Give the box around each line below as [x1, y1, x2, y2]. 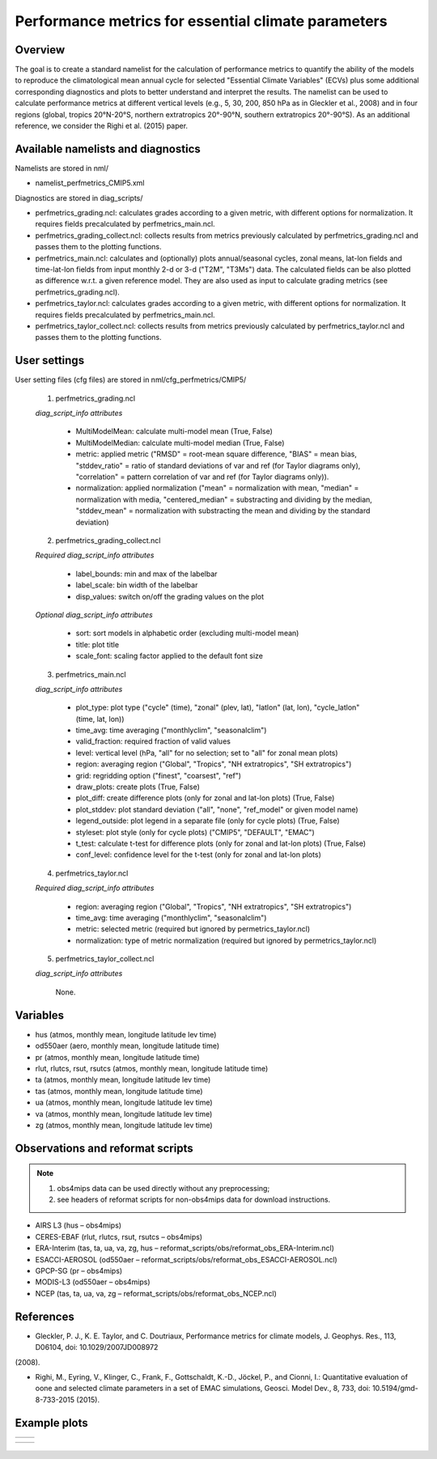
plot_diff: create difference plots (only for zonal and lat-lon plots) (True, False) [75, 793, 335, 803]
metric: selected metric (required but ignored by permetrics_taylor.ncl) [75, 924, 311, 934]
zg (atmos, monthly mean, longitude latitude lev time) [35, 1120, 214, 1130]
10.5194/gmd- [372, 1384, 418, 1393]
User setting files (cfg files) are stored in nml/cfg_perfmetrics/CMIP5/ [15, 375, 247, 384]
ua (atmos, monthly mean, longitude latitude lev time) [35, 1097, 214, 1108]
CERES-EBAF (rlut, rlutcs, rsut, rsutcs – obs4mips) [35, 1232, 202, 1241]
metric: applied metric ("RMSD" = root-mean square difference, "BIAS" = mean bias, [75, 449, 358, 459]
